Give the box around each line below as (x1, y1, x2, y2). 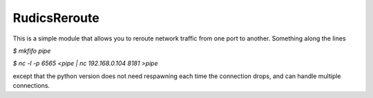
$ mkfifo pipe (12, 47, 51, 55)
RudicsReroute (12, 10, 99, 25)
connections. (12, 82, 50, 90)
